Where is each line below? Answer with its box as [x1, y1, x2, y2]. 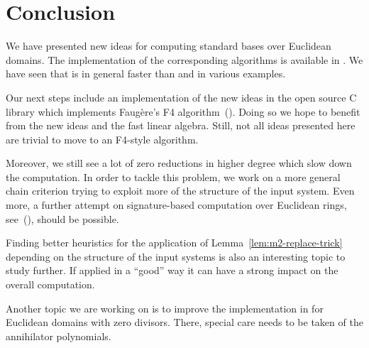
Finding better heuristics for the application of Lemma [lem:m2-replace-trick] [6, 235, 343, 250]
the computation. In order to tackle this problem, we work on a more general [6, 169, 341, 184]
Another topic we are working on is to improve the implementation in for [6, 300, 324, 315]
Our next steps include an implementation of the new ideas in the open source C [6, 89, 357, 104]
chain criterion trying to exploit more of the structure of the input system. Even [6, 183, 355, 198]
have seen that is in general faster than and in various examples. [6, 66, 286, 81]
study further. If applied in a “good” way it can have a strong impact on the [6, 263, 338, 278]
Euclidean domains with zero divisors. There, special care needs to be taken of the [6, 315, 363, 330]
